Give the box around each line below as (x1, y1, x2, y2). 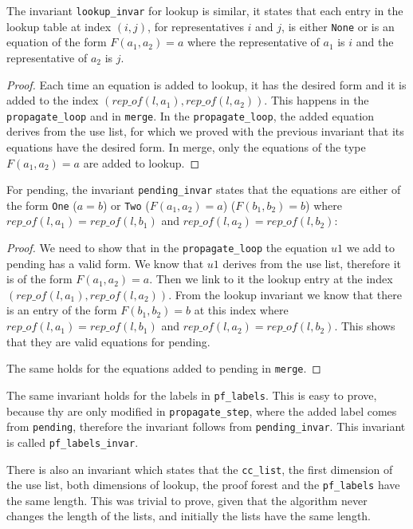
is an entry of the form (6, 302, 117, 318)
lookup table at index (6, 18, 112, 34)
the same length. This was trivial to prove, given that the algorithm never (6, 491, 368, 508)
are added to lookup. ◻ (83, 154, 200, 171)
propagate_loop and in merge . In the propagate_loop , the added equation (6, 107, 375, 124)
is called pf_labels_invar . (6, 433, 139, 450)
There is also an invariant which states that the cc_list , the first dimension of (6, 460, 393, 477)
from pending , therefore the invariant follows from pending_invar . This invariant (6, 418, 406, 435)
